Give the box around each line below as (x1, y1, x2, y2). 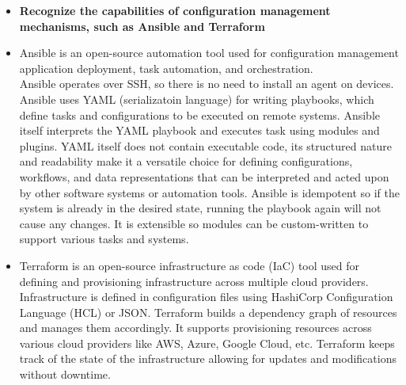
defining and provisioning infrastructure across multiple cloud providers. (19, 273, 369, 289)
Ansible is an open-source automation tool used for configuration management (19, 44, 399, 61)
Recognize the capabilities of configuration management (19, 2, 331, 18)
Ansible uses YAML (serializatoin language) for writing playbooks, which (19, 90, 374, 107)
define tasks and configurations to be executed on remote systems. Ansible (19, 106, 380, 123)
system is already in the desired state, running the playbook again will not (19, 200, 381, 216)
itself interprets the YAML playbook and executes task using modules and (19, 122, 380, 139)
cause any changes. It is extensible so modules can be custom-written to (19, 215, 369, 231)
